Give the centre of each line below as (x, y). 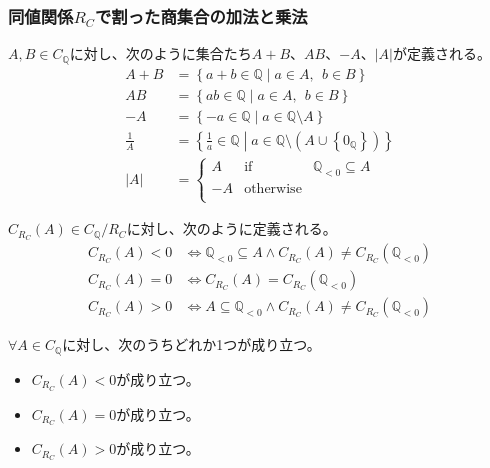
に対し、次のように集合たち (160, 53)
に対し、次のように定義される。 (231, 228)
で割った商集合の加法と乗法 (201, 15)
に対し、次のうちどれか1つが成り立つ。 (191, 344)
